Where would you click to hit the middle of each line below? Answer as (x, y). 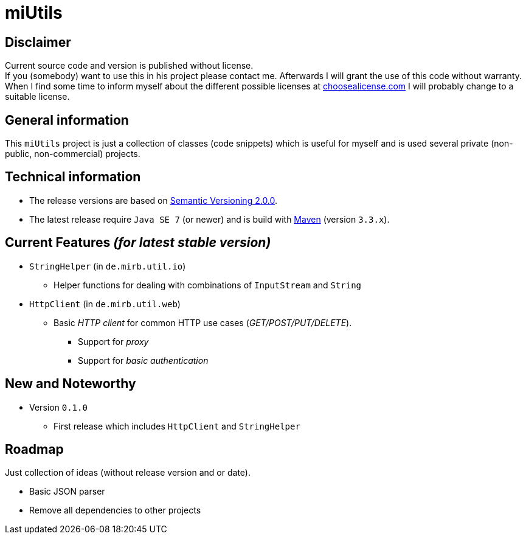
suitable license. (37, 97)
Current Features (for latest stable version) (138, 243)
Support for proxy (113, 341)
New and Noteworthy (71, 384)
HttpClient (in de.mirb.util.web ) (105, 304)
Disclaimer (38, 42)
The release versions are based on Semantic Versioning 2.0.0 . (154, 200)
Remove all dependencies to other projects (115, 510)
